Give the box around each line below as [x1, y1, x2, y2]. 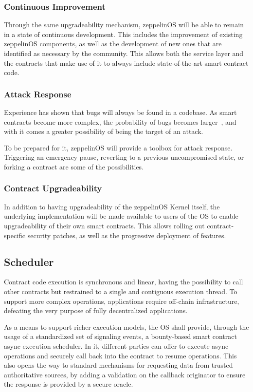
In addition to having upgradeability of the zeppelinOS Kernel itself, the [4, 201, 220, 211]
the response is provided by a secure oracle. [4, 379, 133, 389]
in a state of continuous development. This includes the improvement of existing [4, 29, 243, 39]
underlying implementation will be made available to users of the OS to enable [4, 211, 238, 221]
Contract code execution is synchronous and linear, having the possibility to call [4, 277, 243, 287]
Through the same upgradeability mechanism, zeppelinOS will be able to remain [4, 19, 244, 30]
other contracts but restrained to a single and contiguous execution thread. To [4, 286, 237, 296]
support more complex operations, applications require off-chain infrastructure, [4, 296, 239, 306]
